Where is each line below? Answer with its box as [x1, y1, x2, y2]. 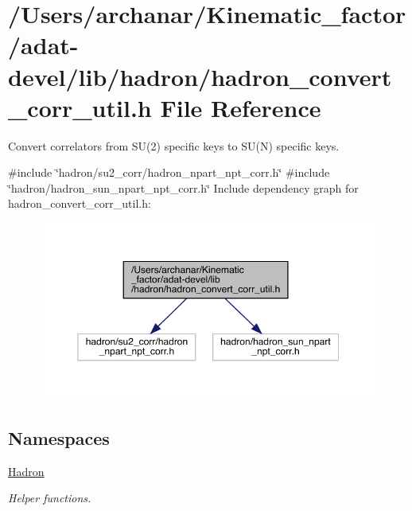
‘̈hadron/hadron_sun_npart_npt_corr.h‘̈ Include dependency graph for [8, 179, 359, 196]
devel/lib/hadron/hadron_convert [8, 60, 392, 92]
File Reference [160, 91, 321, 123]
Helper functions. [8, 490, 91, 506]
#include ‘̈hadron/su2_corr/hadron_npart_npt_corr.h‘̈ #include [8, 164, 330, 181]
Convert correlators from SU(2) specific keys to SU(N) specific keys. [8, 137, 340, 154]
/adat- [8, 29, 79, 61]
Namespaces [8, 425, 110, 450]
